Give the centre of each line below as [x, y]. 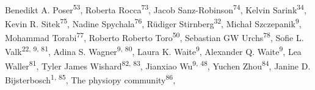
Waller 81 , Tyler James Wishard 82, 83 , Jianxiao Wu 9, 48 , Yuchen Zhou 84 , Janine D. [158, 65]
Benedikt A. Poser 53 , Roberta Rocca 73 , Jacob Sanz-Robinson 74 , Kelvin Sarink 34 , [156, 9]
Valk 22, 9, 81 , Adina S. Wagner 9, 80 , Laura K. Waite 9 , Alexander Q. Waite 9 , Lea [153, 51]
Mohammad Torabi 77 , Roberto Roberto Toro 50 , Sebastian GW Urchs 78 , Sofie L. [154, 37]
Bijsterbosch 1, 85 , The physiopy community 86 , [90, 79]
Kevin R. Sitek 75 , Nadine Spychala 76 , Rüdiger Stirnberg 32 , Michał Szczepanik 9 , [153, 23]
